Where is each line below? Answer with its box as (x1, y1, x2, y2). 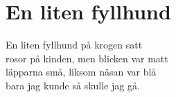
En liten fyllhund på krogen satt (6, 37, 143, 52)
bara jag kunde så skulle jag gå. (6, 78, 140, 92)
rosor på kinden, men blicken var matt (6, 51, 168, 65)
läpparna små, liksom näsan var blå (6, 64, 157, 79)
